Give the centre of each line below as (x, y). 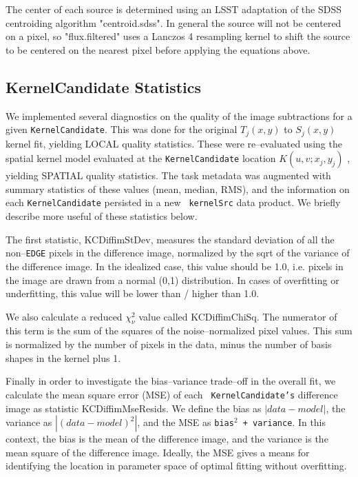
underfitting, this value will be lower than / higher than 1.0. (133, 293)
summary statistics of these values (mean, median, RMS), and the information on (178, 189)
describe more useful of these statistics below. (102, 216)
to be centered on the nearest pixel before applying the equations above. (158, 49)
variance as (29, 422)
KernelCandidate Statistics (104, 87)
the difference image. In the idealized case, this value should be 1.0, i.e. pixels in (175, 266)
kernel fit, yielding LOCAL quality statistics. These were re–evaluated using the (174, 143)
